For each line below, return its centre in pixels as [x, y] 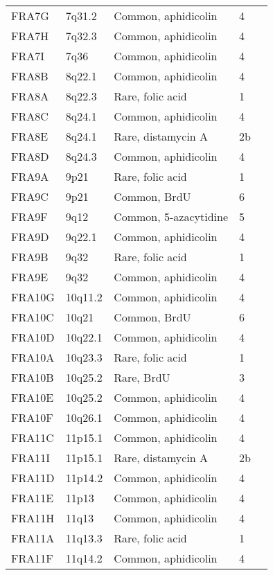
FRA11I [31, 458]
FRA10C [33, 317]
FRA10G [33, 297]
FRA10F [32, 417]
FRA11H [33, 518]
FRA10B [33, 377]
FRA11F [32, 558]
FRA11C [33, 437]
